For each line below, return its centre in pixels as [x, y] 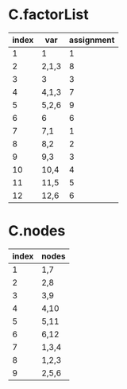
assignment [92, 40]
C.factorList [48, 15]
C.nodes [37, 231]
